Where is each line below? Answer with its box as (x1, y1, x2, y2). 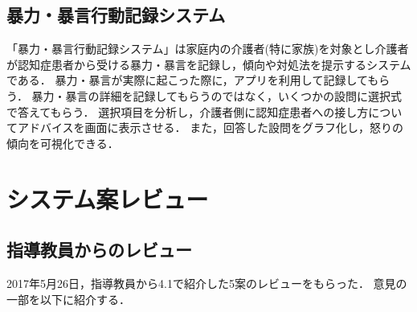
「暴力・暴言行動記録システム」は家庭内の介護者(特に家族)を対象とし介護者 (6, 40, 409, 57)
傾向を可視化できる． (6, 134, 119, 151)
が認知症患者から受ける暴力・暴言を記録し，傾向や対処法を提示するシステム (6, 55, 411, 72)
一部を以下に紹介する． (6, 290, 130, 307)
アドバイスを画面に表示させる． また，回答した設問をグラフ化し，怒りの (17, 119, 403, 136)
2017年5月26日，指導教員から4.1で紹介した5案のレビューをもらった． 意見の (6, 274, 407, 291)
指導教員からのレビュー (6, 237, 192, 262)
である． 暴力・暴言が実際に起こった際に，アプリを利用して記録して (6, 72, 368, 88)
